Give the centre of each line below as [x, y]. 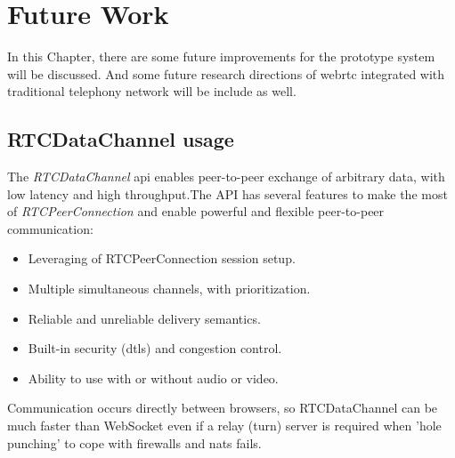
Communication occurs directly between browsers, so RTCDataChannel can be [223, 408]
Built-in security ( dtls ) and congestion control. [155, 348]
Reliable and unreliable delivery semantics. [144, 318]
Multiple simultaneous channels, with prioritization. [169, 289]
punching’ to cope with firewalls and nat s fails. [134, 442]
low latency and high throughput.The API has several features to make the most [227, 193]
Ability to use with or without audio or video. [153, 378]
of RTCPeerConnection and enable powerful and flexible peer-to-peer [196, 211]
